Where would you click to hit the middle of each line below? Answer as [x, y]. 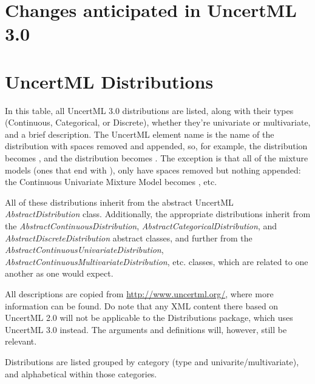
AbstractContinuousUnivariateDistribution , [84, 250]
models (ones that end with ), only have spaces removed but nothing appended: [153, 170]
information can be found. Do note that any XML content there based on [142, 305]
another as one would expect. [59, 273]
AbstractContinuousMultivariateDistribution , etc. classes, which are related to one [157, 261]
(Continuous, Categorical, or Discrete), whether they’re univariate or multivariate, [158, 122]
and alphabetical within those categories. [81, 373]
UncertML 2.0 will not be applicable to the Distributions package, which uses [149, 318]
